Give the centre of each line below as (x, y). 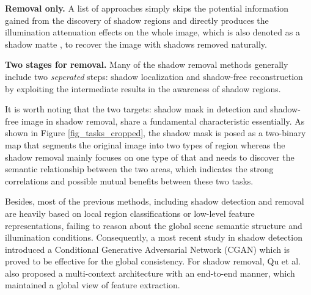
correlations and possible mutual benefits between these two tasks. (129, 180)
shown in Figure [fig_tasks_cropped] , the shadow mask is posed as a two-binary (155, 133)
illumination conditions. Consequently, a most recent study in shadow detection (154, 237)
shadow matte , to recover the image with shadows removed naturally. (136, 44)
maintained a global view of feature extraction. (93, 285)
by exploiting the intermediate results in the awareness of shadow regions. (143, 88)
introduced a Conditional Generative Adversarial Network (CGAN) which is (148, 249)
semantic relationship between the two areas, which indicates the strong (139, 169)
